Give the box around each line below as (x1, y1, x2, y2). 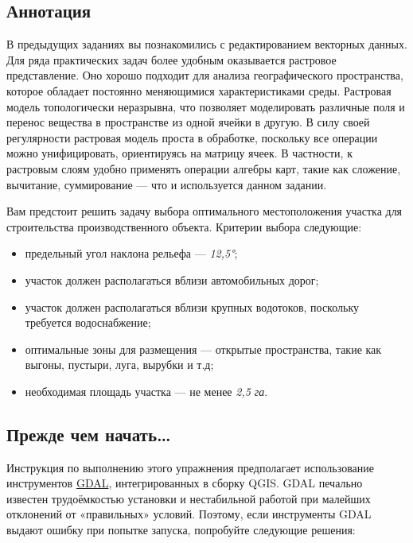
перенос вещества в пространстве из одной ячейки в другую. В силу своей (6, 114, 370, 130)
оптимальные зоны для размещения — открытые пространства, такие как (25, 340, 382, 357)
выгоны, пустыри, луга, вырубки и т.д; (25, 356, 214, 373)
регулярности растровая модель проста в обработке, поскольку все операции (6, 129, 378, 145)
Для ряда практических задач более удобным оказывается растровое (6, 51, 337, 68)
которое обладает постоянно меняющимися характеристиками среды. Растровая (6, 82, 392, 99)
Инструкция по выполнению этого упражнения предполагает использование (6, 459, 375, 475)
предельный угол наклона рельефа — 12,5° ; (25, 245, 238, 262)
